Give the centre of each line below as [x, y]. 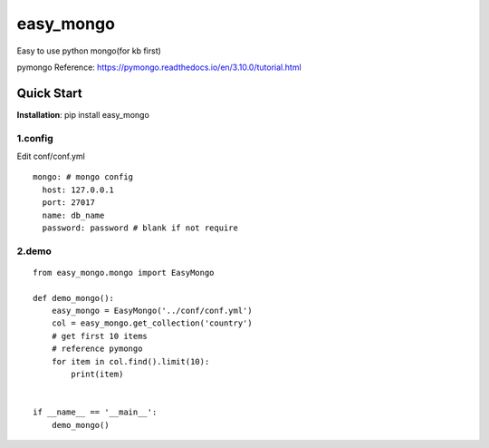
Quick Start [49, 93]
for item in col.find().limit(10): [130, 361]
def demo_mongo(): [74, 298]
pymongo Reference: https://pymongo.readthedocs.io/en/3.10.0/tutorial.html [159, 67]
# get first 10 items [100, 336]
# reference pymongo [97, 349]
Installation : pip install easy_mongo [83, 114]
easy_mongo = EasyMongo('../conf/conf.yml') [152, 311]
